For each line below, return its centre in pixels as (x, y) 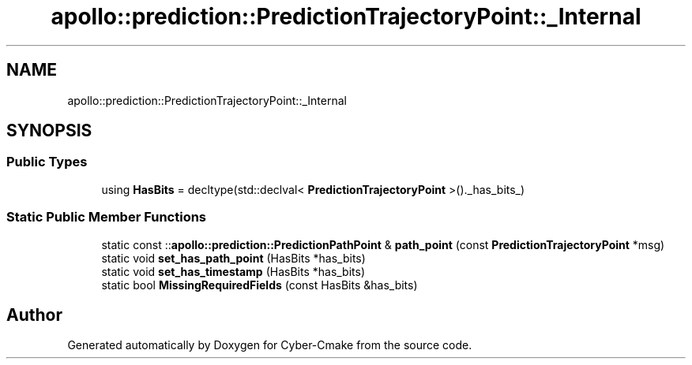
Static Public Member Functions (107, 217)
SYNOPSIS (49, 131)
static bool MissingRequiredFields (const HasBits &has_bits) (259, 285)
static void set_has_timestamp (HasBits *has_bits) (233, 271)
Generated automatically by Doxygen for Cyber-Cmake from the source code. (270, 345)
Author (34, 315)
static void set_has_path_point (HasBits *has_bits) (233, 258)
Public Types (47, 162)
